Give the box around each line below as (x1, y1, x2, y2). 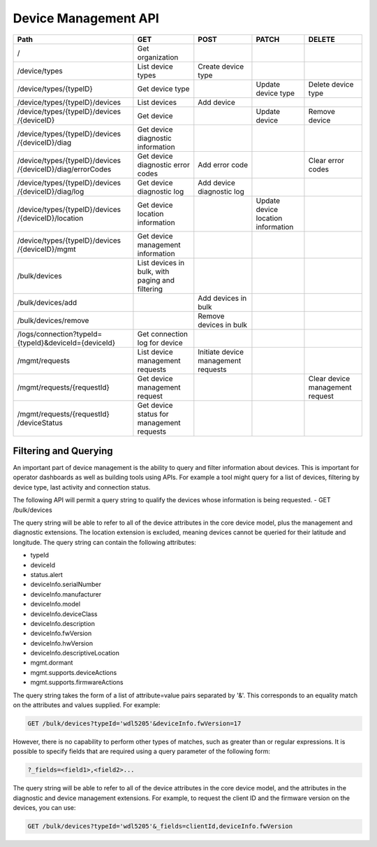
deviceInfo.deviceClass (30, 609, 98, 618)
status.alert (30, 570, 63, 578)
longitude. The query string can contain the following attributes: (13, 538, 197, 546)
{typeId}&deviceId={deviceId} (17, 338, 115, 348)
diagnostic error (137, 159, 190, 169)
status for (137, 409, 169, 419)
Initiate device (198, 347, 244, 357)
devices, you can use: (13, 804, 76, 812)
